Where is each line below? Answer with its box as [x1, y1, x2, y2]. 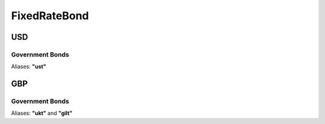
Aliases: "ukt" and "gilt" [11, 110, 73, 117]
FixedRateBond [11, 9, 89, 22]
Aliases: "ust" [11, 63, 46, 70]
